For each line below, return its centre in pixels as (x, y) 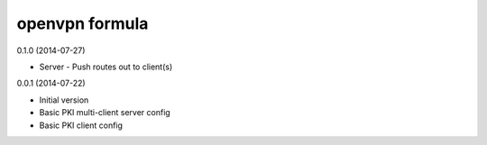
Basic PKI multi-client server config (105, 113)
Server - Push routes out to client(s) (106, 67)
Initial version (64, 100)
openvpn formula (83, 23)
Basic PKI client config (81, 125)
